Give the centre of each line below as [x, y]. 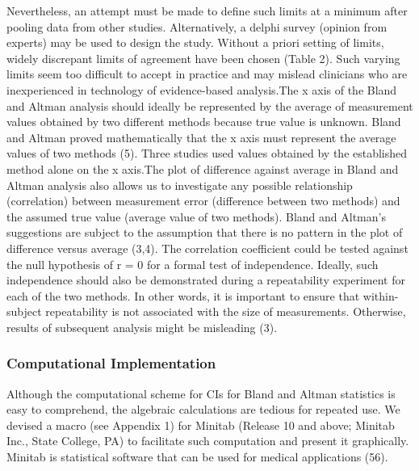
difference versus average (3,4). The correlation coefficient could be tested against [207, 248]
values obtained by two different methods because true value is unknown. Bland [204, 122]
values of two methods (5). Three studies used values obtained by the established [207, 153]
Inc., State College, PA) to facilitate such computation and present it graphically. [208, 441]
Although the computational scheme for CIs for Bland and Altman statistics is [201, 393]
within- [381, 295]
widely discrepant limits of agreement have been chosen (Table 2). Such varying [203, 58]
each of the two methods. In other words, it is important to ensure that [183, 295]
